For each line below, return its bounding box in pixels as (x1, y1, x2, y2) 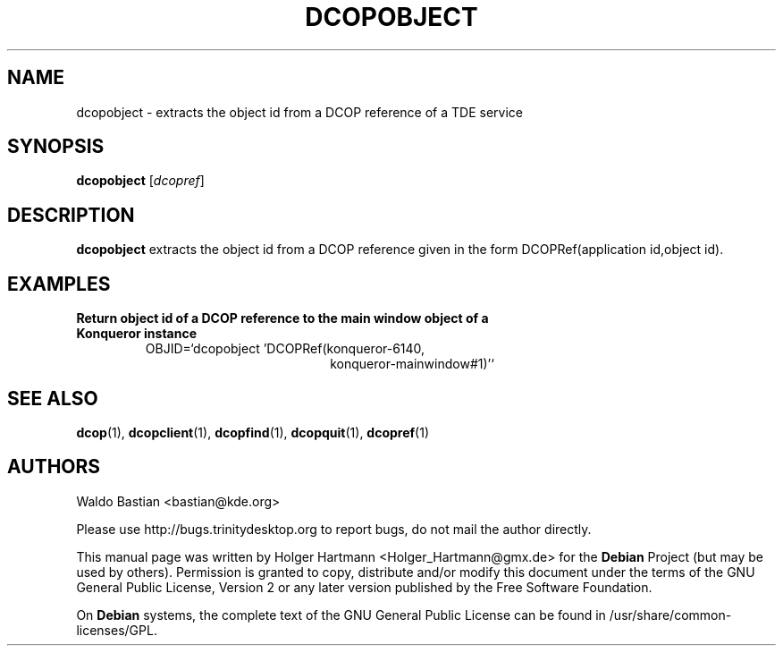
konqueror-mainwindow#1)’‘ (330, 356, 494, 372)
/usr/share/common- (609, 606, 732, 623)
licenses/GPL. (76, 622, 157, 638)
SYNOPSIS (7, 135, 105, 158)
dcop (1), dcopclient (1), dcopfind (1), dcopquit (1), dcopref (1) (76, 424, 430, 440)
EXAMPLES (7, 272, 111, 295)
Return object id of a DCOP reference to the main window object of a (76, 310, 489, 326)
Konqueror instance (76, 326, 198, 342)
